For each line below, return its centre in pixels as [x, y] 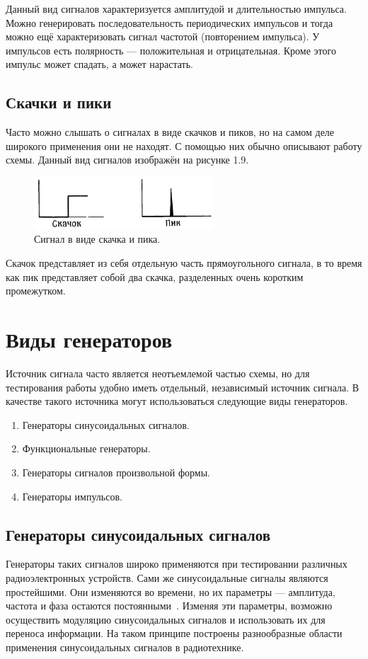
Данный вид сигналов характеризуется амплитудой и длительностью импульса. [176, 8]
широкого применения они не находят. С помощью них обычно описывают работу [184, 145]
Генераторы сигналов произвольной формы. [116, 472]
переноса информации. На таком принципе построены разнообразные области [174, 633]
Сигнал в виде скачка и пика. [97, 239]
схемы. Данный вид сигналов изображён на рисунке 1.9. [127, 160]
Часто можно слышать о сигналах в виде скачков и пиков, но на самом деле [170, 132]
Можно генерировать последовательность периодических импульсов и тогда [169, 22]
